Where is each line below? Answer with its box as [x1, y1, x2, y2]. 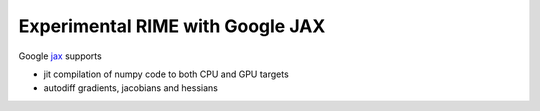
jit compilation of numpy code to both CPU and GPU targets [43, 68, 289, 80]
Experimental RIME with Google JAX [18, 15, 326, 37]
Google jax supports [18, 50, 102, 62]
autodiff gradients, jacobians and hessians [43, 82, 219, 94]
